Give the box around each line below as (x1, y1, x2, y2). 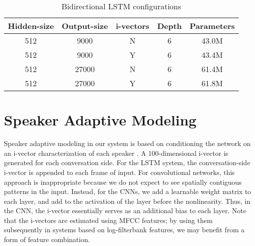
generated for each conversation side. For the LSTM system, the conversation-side (4, 157, 251, 168)
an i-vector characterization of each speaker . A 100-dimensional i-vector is (4, 148, 228, 158)
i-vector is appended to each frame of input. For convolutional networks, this (4, 167, 235, 177)
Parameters (190, 20, 235, 31)
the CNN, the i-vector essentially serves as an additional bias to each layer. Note (4, 205, 247, 216)
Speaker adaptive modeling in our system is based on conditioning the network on (4, 138, 251, 148)
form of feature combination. (4, 234, 90, 245)
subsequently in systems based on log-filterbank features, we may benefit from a (4, 224, 245, 235)
